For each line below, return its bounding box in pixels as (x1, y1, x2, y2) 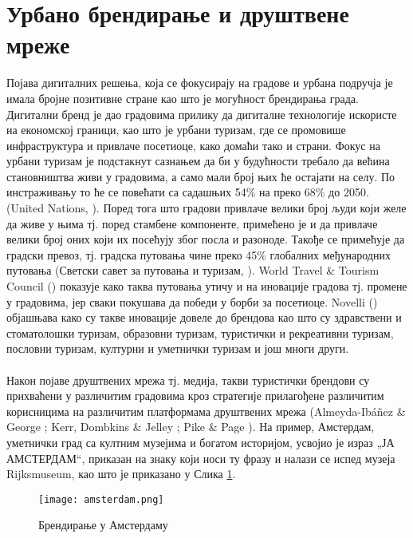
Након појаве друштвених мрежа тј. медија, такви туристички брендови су (6, 371, 370, 388)
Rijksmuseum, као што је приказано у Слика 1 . (6, 465, 236, 482)
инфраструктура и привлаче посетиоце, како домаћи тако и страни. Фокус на (6, 136, 380, 153)
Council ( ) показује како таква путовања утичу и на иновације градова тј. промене (6, 278, 407, 295)
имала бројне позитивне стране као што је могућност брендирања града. (6, 89, 359, 106)
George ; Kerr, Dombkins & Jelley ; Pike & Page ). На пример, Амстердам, (6, 418, 375, 435)
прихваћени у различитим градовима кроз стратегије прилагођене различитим (6, 387, 384, 404)
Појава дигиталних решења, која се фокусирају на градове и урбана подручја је (6, 74, 393, 91)
